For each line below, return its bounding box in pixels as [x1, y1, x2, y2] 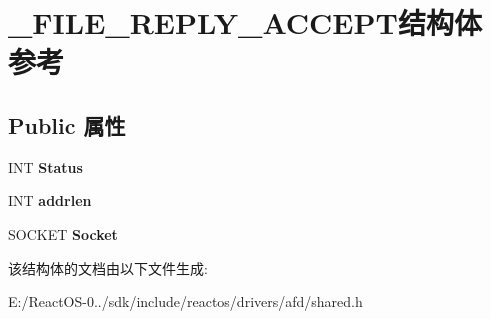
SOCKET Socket [8, 223, 118, 244]
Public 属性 [8, 109, 126, 140]
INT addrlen [8, 190, 92, 211]
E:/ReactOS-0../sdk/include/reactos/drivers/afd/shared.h [8, 291, 363, 312]
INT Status [8, 156, 83, 177]
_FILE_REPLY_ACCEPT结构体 [8, 2, 482, 43]
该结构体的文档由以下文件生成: [8, 257, 208, 278]
